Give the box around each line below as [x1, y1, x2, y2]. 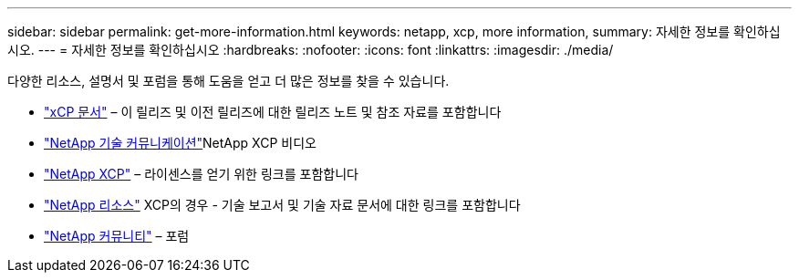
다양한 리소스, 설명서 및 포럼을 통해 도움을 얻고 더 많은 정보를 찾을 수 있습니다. [7, 73, 450, 88]
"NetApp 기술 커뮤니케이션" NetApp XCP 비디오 [44, 135, 316, 150]
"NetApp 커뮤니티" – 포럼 [44, 228, 190, 244]
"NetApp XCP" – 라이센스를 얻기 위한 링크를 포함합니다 [44, 166, 358, 181]
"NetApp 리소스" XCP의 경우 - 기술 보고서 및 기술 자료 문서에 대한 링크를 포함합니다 [44, 197, 521, 213]
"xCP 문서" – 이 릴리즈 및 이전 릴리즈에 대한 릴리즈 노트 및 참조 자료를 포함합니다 [44, 104, 502, 119]
